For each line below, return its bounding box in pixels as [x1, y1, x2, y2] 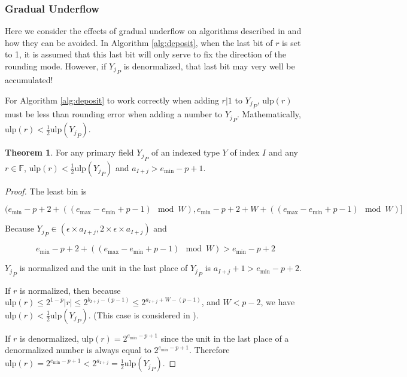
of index [230, 146, 260, 159]
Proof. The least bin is [5, 184, 87, 197]
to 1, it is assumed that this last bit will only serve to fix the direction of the [5, 48, 286, 60]
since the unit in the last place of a [160, 332, 289, 344]
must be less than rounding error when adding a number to [5, 108, 223, 120]
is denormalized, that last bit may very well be [123, 60, 295, 72]
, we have [260, 296, 295, 308]
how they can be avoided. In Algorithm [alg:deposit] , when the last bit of [5, 36, 273, 48]
